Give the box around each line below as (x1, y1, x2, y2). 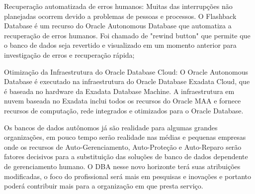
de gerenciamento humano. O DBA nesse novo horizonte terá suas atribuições (4, 161, 241, 171)
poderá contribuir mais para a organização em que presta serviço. (4, 181, 203, 191)
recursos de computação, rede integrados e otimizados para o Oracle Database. (4, 105, 244, 115)
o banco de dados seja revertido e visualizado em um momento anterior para (4, 40, 237, 50)
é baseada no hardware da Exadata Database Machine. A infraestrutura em (4, 86, 235, 96)
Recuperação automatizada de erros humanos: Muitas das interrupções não (4, 1, 233, 11)
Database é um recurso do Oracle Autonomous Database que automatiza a (4, 20, 232, 31)
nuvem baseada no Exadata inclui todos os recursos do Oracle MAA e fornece (4, 96, 241, 106)
